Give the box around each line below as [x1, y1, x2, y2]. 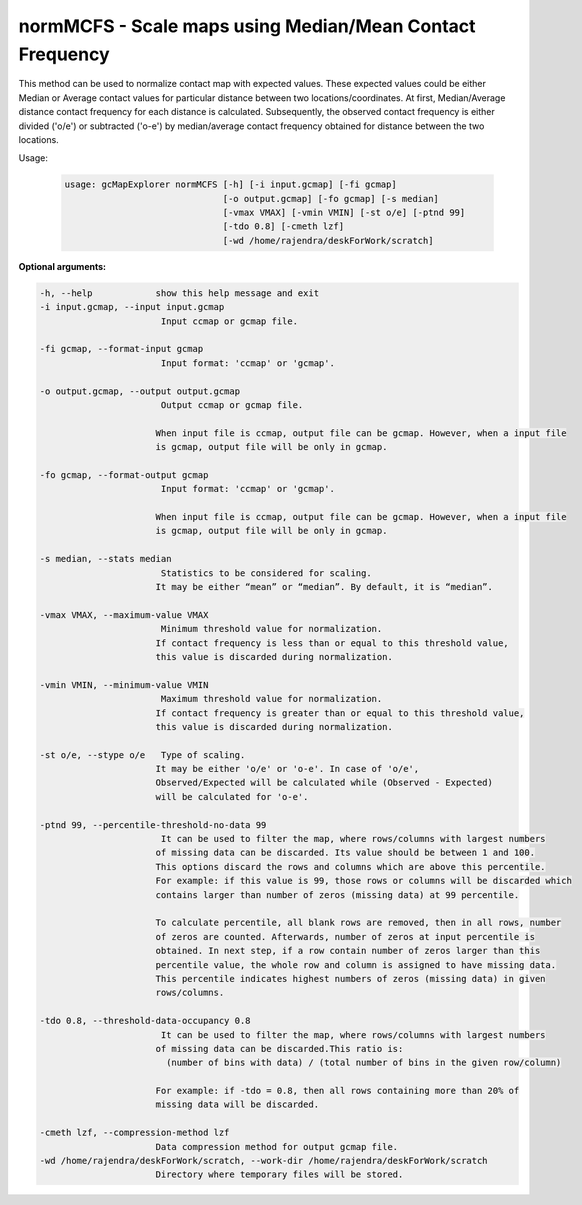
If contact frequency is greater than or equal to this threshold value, [155, 707, 525, 719]
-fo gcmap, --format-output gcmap [39, 469, 209, 480]
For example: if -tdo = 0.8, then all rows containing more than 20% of [155, 1085, 520, 1097]
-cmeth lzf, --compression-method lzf [39, 1127, 230, 1139]
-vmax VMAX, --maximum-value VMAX [39, 609, 209, 620]
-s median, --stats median [39, 553, 172, 565]
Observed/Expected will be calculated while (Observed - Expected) [155, 777, 494, 789]
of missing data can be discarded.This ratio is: [155, 1043, 404, 1054]
